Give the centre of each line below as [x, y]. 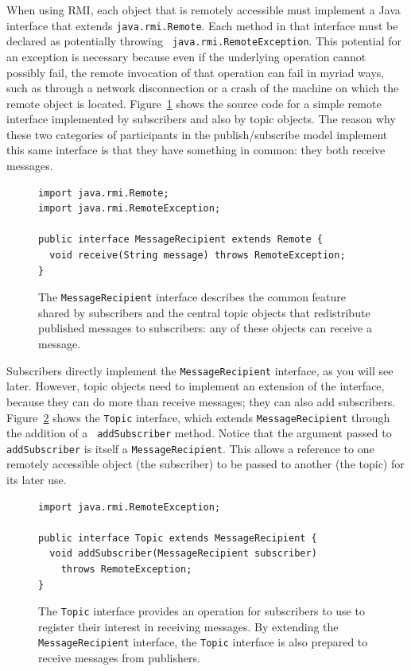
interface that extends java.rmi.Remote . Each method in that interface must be [202, 25]
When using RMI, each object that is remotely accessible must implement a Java [204, 10]
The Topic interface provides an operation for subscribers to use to [202, 611]
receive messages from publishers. [119, 658]
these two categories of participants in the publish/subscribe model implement [197, 134]
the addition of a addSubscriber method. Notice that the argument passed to [199, 433]
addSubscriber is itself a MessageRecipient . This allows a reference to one [190, 448]
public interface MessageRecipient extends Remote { [180, 240]
